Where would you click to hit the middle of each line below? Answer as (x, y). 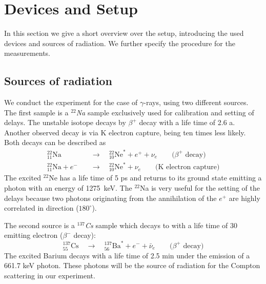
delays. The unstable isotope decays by (65, 122)
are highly (244, 198)
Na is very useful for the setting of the (200, 188)
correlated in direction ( (42, 208)
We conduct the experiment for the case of (71, 102)
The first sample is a (36, 112)
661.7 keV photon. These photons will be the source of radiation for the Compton (132, 265)
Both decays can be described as (55, 142)
